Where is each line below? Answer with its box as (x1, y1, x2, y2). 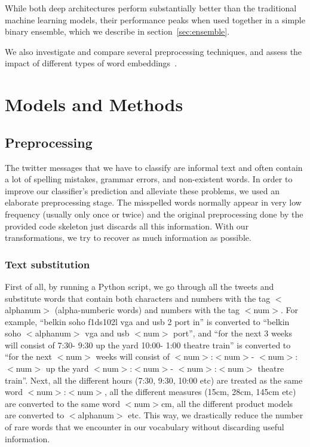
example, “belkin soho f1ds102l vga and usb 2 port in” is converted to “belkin (5, 315, 290, 327)
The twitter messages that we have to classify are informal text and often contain (5, 161, 303, 173)
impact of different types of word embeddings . (5, 57, 177, 69)
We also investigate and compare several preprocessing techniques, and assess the (5, 45, 302, 57)
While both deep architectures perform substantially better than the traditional (5, 2, 297, 14)
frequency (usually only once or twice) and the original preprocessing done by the (5, 207, 303, 220)
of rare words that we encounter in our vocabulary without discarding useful (5, 421, 284, 433)
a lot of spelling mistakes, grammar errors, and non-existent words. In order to (5, 173, 293, 185)
